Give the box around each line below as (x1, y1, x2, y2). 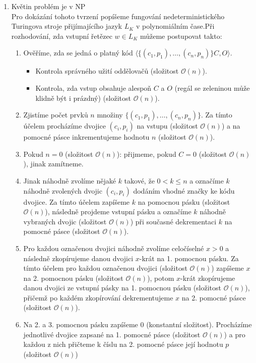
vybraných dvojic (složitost (23, 216, 107, 226)
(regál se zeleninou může (174, 82, 250, 93)
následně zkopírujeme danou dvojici (23, 253, 134, 263)
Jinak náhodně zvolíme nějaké (23, 175, 116, 186)
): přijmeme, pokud (116, 148, 176, 159)
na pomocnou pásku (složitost (138, 196, 230, 207)
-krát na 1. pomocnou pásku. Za (139, 253, 239, 263)
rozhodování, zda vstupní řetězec (11, 30, 112, 41)
